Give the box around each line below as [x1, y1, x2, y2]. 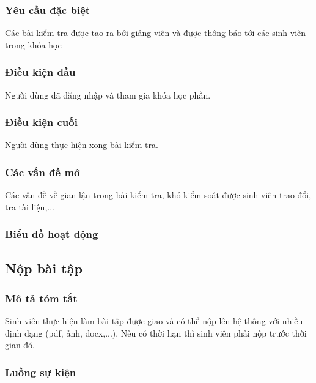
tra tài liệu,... [5, 200, 54, 213]
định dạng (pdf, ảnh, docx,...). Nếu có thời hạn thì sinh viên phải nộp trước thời [5, 326, 307, 339]
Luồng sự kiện [5, 364, 76, 379]
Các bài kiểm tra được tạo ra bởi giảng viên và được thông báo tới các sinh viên [5, 26, 306, 39]
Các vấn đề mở [5, 164, 80, 179]
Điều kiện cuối [5, 114, 78, 130]
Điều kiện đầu [5, 64, 76, 80]
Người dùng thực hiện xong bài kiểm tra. [5, 138, 158, 151]
